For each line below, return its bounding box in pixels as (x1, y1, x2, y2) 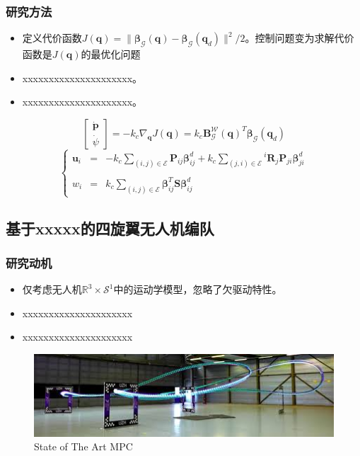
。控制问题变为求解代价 (245, 30, 354, 45)
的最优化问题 (81, 47, 141, 62)
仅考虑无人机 (22, 282, 82, 297)
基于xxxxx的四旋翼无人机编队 (6, 217, 214, 239)
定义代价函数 (22, 30, 82, 45)
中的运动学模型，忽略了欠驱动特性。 (113, 282, 282, 297)
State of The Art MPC (34, 439, 133, 454)
